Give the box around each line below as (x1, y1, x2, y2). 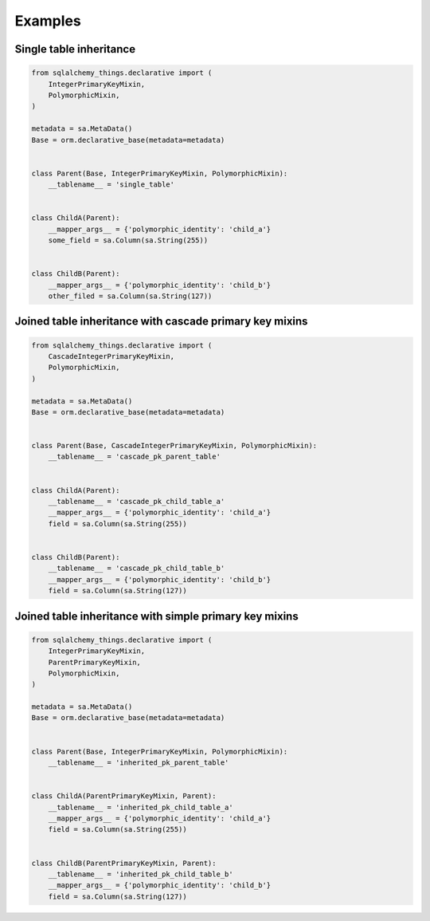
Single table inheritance (14, 42, 135, 56)
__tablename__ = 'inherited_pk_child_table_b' (48, 869, 234, 879)
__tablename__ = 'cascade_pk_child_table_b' (48, 564, 225, 573)
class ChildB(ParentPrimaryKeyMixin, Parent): (31, 858, 217, 868)
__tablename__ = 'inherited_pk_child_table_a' (48, 802, 234, 812)
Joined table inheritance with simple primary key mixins (14, 609, 299, 623)
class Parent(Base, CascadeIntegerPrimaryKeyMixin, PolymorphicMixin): (31, 441, 318, 451)
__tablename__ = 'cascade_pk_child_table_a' (48, 497, 225, 506)
